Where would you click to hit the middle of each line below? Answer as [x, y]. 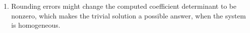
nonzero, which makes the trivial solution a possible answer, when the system [128, 15]
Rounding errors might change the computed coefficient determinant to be [124, 6]
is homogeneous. [36, 25]
